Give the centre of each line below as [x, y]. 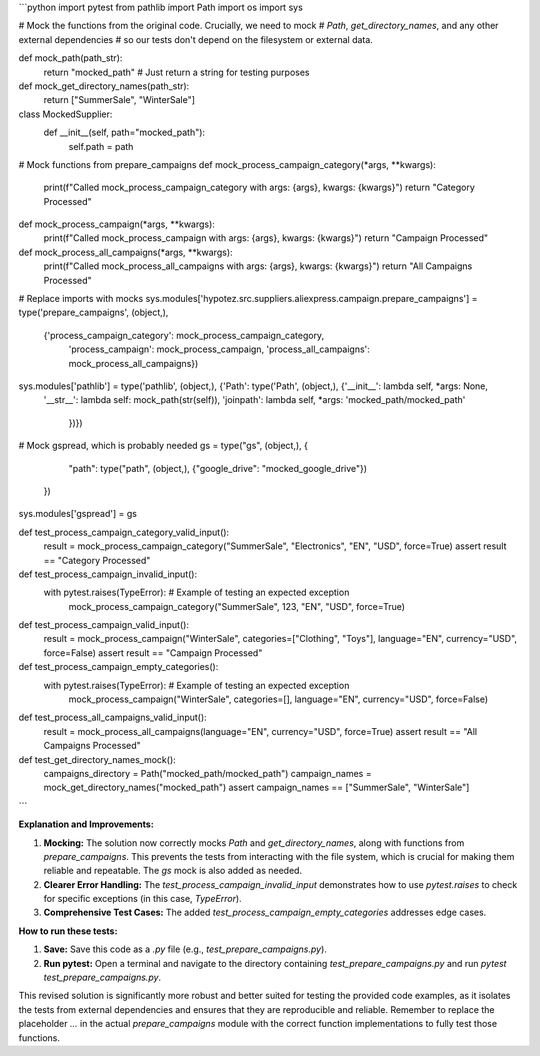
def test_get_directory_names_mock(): [97, 759]
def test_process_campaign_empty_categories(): [118, 667]
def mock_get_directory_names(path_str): [104, 86]
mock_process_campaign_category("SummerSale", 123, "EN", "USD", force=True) [236, 606]
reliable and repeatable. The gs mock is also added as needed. [173, 871]
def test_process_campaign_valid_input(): [104, 625]
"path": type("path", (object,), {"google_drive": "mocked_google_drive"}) [218, 468]
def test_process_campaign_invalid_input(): [108, 574]
